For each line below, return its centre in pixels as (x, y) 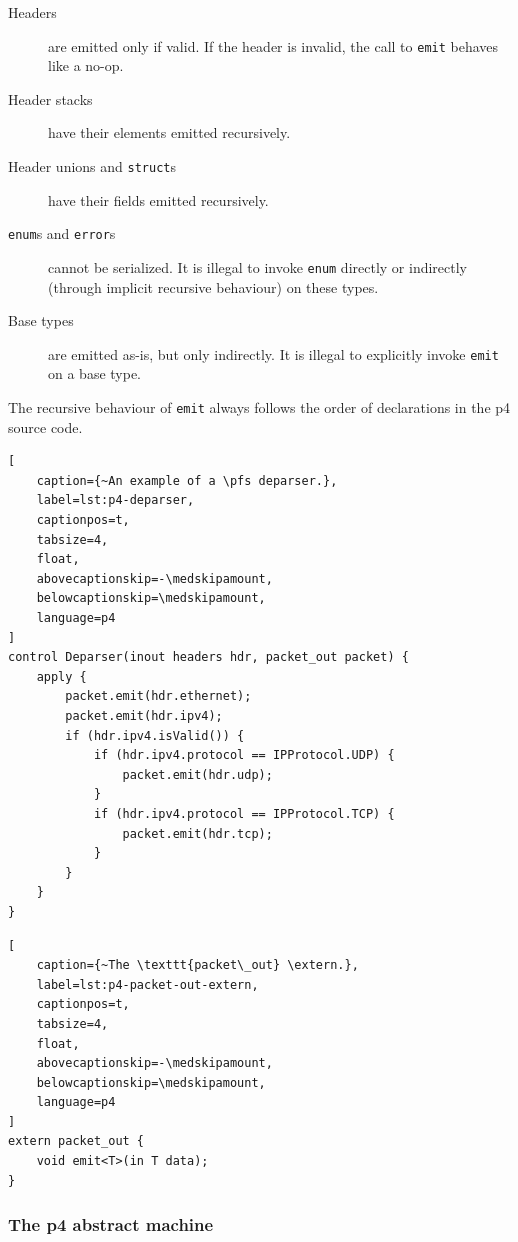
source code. (45, 426)
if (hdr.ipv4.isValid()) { (155, 735)
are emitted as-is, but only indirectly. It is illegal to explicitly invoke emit (273, 353)
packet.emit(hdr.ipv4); (144, 716)
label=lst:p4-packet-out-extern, (147, 984)
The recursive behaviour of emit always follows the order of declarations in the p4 (259, 407)
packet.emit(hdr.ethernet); (158, 696)
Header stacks (50, 98)
